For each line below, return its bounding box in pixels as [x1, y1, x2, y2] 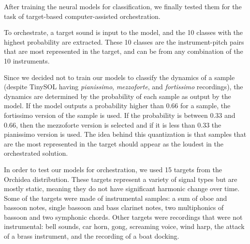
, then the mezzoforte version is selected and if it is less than [15, 119, 195, 130]
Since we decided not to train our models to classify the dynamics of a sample [4, 72, 235, 82]
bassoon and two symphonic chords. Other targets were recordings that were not [4, 211, 243, 222]
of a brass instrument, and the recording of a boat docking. [4, 231, 179, 241]
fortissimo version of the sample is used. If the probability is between [4, 110, 208, 120]
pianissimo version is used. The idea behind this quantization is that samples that [4, 129, 247, 139]
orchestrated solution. [4, 148, 68, 158]
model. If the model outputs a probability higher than [4, 100, 164, 111]
